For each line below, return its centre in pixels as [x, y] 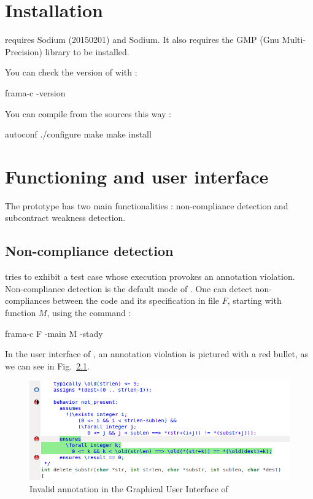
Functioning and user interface [137, 176]
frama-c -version [35, 92]
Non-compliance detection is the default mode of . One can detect [129, 288]
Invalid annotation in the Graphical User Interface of [129, 489]
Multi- [294, 40]
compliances [28, 300]
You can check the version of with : [71, 72]
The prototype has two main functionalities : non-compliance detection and [147, 205]
